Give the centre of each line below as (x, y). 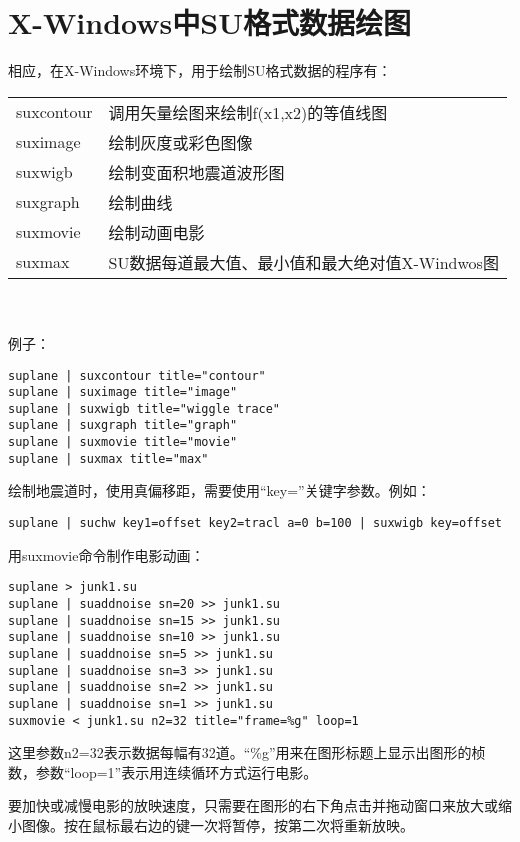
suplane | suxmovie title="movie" (123, 442)
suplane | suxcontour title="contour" (137, 375)
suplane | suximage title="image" (123, 392)
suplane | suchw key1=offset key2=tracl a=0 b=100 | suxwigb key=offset (255, 523)
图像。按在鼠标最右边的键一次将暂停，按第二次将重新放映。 (217, 824)
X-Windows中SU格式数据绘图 (209, 22)
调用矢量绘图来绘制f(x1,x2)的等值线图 (248, 112)
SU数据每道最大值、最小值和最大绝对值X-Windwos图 (303, 262)
